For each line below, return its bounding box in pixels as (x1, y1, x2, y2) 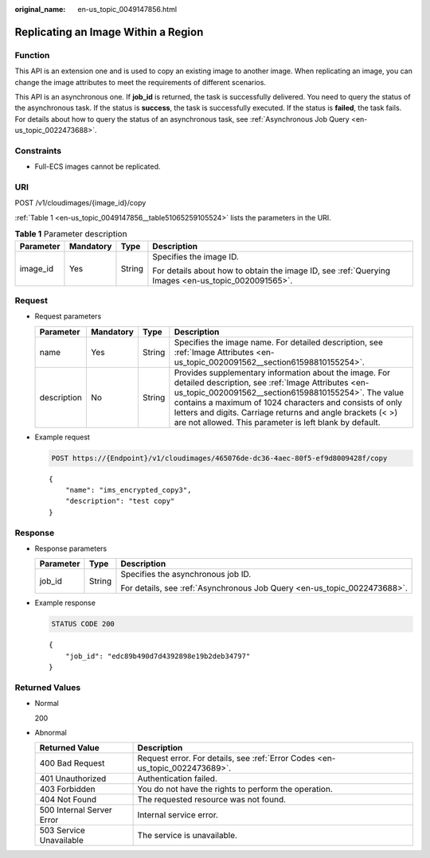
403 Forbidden (39, 784, 96, 795)
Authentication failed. (137, 773, 218, 784)
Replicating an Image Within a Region (14, 25, 204, 39)
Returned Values (14, 681, 81, 692)
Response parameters (34, 544, 107, 553)
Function (14, 49, 50, 60)
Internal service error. (137, 809, 219, 821)
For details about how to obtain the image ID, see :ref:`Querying (152, 265, 390, 276)
